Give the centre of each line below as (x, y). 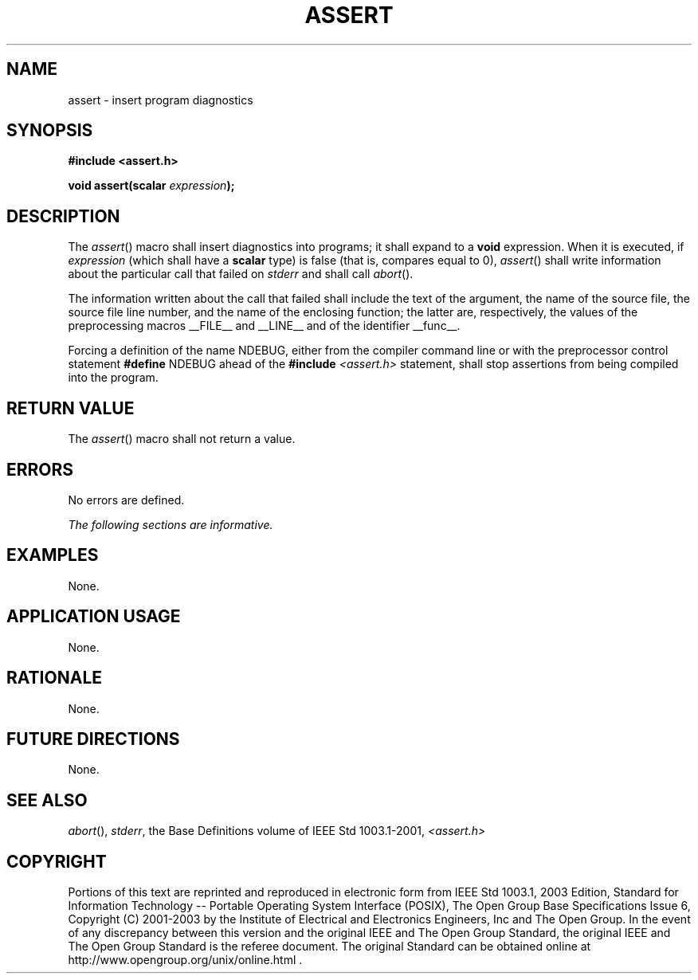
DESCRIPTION (63, 216)
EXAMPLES (53, 555)
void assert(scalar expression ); (151, 186)
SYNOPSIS (50, 131)
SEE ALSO (47, 800)
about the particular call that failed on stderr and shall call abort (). (241, 274)
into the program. (113, 378)
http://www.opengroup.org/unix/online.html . (185, 960)
